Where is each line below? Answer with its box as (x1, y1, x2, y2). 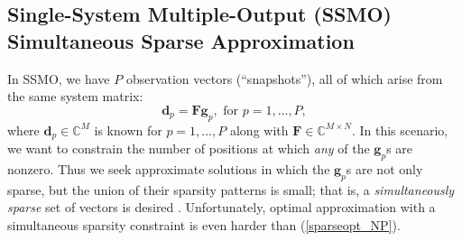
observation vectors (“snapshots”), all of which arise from (125, 69, 443, 88)
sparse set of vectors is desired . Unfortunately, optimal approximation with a (7, 198, 436, 217)
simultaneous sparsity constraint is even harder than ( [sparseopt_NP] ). (7, 215, 401, 234)
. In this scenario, (351, 120, 448, 139)
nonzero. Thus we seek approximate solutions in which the (7, 159, 330, 178)
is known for (94, 120, 162, 139)
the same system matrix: (7, 87, 143, 106)
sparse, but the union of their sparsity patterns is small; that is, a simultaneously (7, 180, 455, 199)
